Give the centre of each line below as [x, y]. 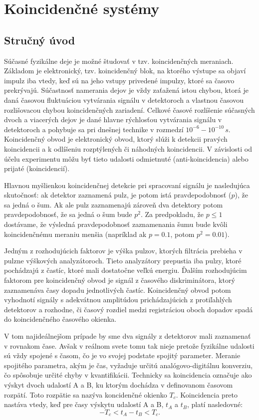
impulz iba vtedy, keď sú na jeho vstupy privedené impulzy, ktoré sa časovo [119, 80]
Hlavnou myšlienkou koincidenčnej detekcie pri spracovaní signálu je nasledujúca [127, 185]
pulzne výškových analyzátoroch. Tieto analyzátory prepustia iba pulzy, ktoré [123, 260]
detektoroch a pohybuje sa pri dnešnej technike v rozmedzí [94, 129]
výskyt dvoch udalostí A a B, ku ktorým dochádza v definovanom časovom [119, 384]
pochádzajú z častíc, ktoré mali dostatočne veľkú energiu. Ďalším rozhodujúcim [126, 270]
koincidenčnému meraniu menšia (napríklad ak [75, 234]
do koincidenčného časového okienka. [60, 319]
